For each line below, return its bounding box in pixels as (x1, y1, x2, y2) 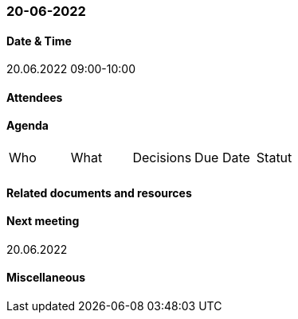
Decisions (132, 150, 192, 166)
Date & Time (6, 33, 72, 48)
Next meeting (6, 214, 80, 228)
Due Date (194, 150, 250, 166)
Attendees (6, 90, 63, 104)
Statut (256, 150, 292, 166)
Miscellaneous (6, 270, 86, 285)
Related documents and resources (6, 185, 192, 200)
